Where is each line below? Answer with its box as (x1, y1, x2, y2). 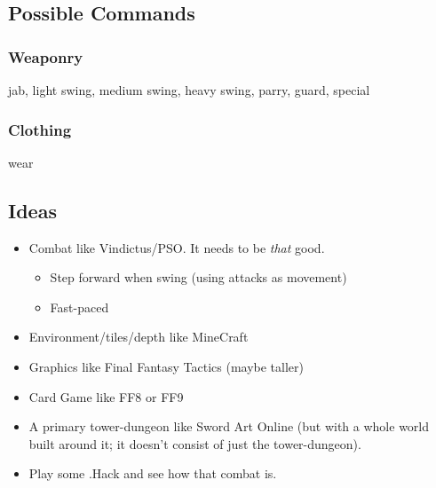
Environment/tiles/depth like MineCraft (28, 327, 249, 346)
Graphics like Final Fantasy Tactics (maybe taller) (28, 357, 304, 375)
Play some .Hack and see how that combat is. (28, 464, 277, 483)
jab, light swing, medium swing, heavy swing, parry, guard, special (8, 81, 370, 98)
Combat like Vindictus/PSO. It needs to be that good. (28, 238, 325, 256)
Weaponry (8, 45, 83, 67)
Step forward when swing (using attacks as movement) (50, 268, 347, 287)
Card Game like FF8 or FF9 (28, 387, 184, 405)
